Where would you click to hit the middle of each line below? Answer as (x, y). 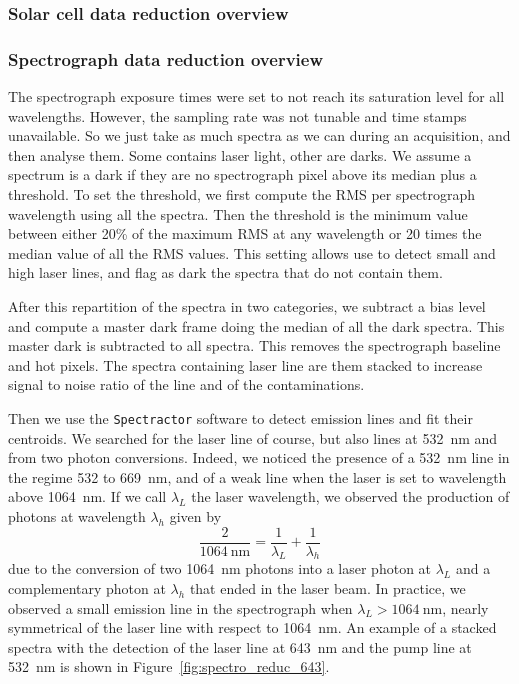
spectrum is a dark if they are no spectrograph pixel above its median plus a (242, 174)
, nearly (465, 607)
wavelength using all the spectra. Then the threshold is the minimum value (238, 213)
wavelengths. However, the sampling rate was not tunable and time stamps (237, 115)
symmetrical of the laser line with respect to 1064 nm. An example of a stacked (252, 627)
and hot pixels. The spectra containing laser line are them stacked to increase (245, 364)
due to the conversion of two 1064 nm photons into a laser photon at (220, 568)
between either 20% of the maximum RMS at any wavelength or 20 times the (245, 233)
